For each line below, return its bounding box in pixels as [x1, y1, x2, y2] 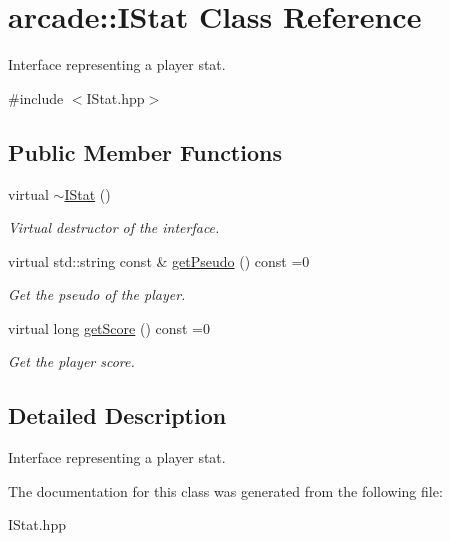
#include [8, 87, 64, 108]
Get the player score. [8, 351, 135, 372]
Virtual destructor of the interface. [8, 217, 220, 238]
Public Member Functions [8, 136, 282, 167]
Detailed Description [8, 400, 227, 431]
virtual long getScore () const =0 [8, 317, 211, 338]
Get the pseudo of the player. [8, 284, 186, 305]
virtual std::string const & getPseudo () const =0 [8, 250, 310, 271]
